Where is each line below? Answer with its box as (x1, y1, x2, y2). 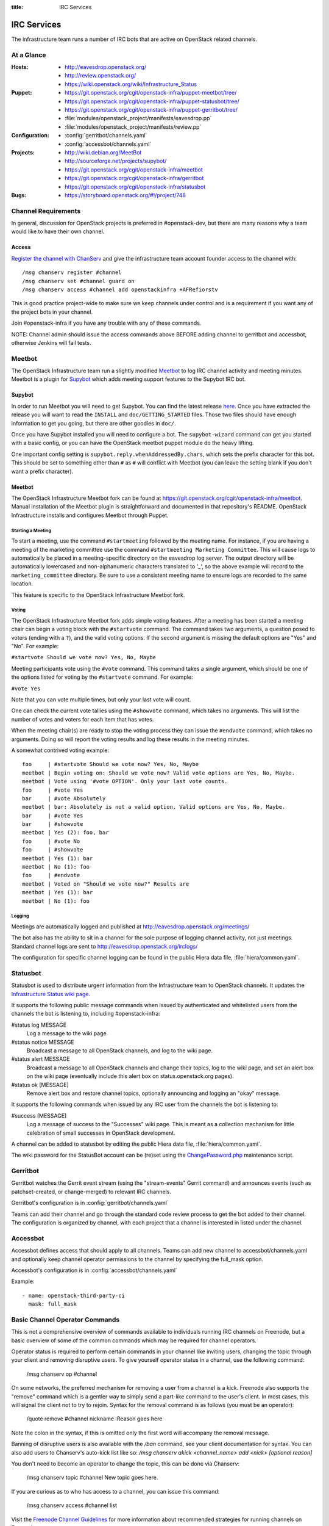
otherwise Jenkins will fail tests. (11, 339, 91, 346)
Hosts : (11, 63, 29, 71)
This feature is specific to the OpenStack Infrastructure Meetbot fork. (11, 591, 185, 598)
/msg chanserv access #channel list (26, 1502, 118, 1509)
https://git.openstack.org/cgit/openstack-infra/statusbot (65, 183, 206, 190)
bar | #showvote (22, 821, 83, 828)
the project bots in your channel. (11, 308, 93, 316)
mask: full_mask (28, 1301, 77, 1307)
